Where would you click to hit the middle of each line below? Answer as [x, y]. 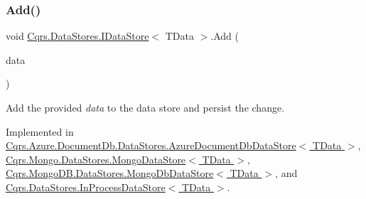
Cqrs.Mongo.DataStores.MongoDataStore [96, 159]
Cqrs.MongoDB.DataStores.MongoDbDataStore [110, 173]
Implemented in [40, 131]
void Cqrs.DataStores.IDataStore [77, 36]
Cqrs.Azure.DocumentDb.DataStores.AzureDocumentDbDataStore [151, 145]
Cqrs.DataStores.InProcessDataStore [86, 187]
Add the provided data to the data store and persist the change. [145, 107]
